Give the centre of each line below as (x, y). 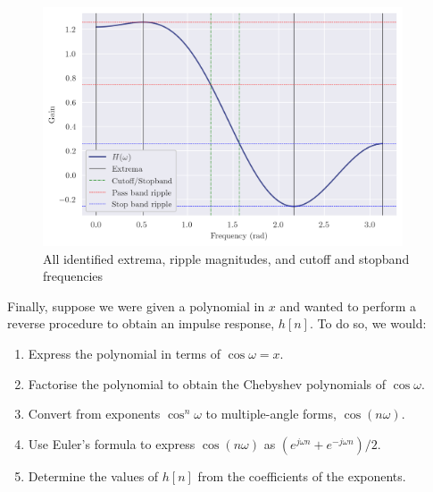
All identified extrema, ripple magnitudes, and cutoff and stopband (226, 258)
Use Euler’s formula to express (112, 443)
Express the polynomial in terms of (124, 354)
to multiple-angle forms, (271, 414)
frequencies (73, 276)
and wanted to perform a (348, 305)
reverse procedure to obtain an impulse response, (141, 323)
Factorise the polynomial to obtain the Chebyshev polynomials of (207, 383)
